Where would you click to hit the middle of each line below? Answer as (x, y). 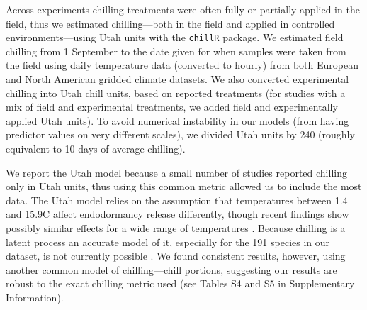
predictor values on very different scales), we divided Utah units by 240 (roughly (180, 134)
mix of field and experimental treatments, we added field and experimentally (172, 107)
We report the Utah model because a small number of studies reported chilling (176, 172)
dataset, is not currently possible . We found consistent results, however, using (176, 256)
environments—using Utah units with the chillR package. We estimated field (175, 37)
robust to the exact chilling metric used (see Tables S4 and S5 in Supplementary (180, 283)
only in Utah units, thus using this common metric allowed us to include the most (184, 186)
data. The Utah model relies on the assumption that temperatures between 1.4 (177, 200)
